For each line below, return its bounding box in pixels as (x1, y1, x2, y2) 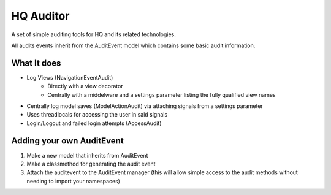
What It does (11, 58, 61, 68)
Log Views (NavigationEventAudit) (26, 74, 113, 81)
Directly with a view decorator (47, 83, 123, 90)
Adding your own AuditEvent (11, 136, 124, 146)
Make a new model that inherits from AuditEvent (26, 151, 148, 159)
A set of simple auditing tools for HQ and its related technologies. (11, 31, 176, 38)
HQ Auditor (11, 9, 70, 23)
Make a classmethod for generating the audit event (26, 160, 156, 168)
